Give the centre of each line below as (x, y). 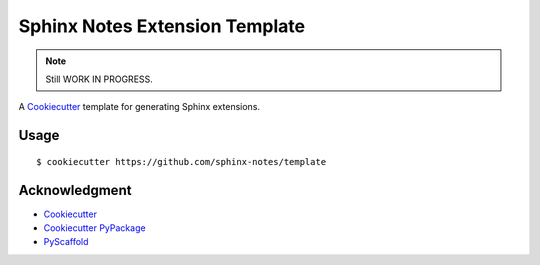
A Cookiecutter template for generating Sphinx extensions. (139, 107)
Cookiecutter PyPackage (94, 228)
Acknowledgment (75, 190)
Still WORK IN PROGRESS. (99, 79)
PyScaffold (66, 242)
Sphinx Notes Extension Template (161, 26)
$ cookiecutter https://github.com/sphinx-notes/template (181, 161)
